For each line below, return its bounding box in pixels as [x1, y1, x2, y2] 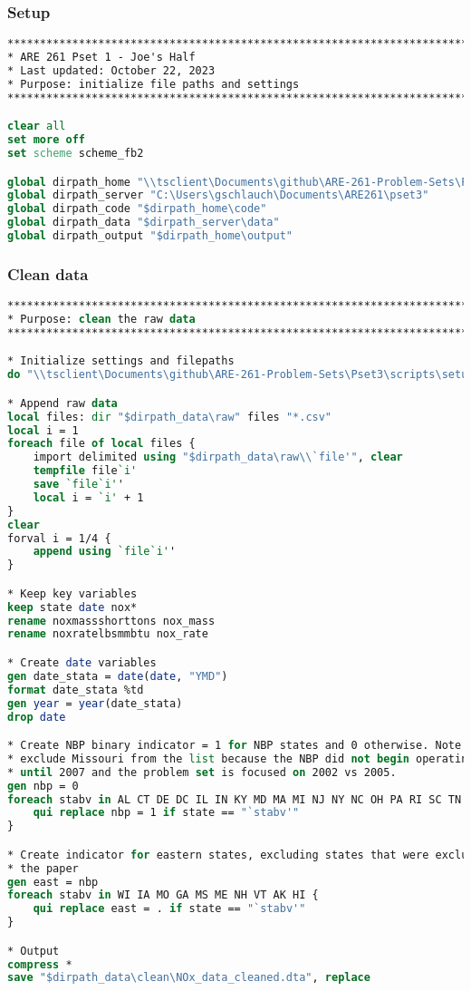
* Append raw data [7, 396, 118, 410]
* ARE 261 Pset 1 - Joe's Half [7, 51, 196, 64]
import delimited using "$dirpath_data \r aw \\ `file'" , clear [33, 451, 403, 464]
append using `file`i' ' [33, 545, 177, 559]
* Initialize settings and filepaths [7, 355, 235, 368]
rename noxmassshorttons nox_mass [7, 614, 216, 627]
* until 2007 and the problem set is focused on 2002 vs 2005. [7, 765, 397, 779]
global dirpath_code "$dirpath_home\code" [7, 202, 267, 216]
